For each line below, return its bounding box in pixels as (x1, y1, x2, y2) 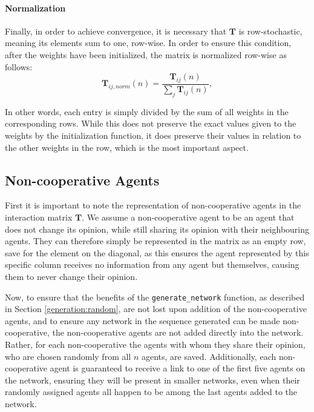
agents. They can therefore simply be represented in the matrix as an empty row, (5, 234, 306, 247)
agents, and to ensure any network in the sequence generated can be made (5, 314, 280, 327)
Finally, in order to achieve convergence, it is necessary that (5, 24, 227, 37)
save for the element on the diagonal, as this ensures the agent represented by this (5, 246, 309, 259)
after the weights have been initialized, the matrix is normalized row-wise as (5, 48, 287, 61)
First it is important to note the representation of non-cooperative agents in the (5, 199, 301, 211)
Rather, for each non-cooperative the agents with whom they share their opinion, (5, 337, 306, 350)
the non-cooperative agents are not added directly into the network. (52, 326, 304, 339)
